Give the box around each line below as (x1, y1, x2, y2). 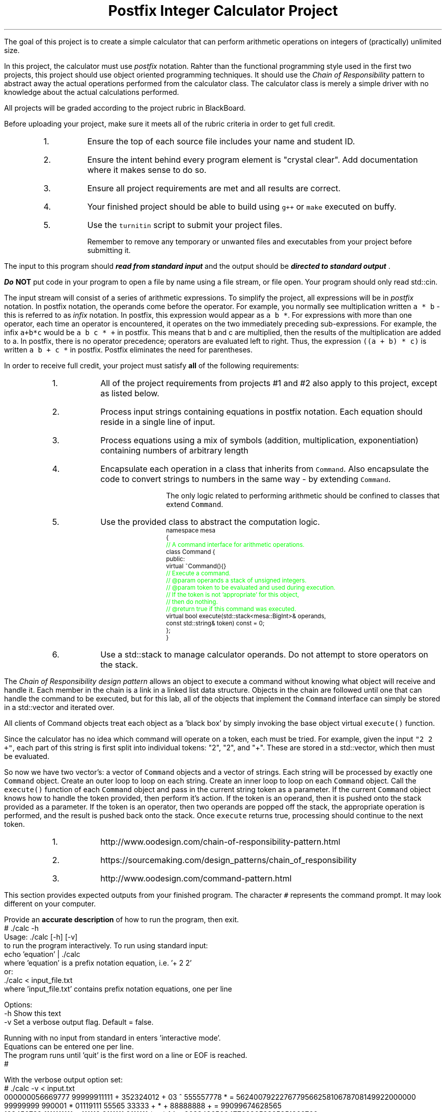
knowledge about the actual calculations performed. (4, 87, 179, 96)
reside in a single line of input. (100, 416, 215, 427)
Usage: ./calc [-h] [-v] (4, 932, 78, 941)
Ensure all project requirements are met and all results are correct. (87, 183, 341, 193)
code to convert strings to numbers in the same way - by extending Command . (100, 473, 391, 484)
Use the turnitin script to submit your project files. (87, 219, 283, 230)
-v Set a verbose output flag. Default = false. (4, 1017, 154, 1026)
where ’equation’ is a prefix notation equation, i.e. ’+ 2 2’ (4, 958, 192, 967)
